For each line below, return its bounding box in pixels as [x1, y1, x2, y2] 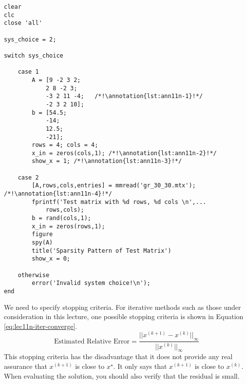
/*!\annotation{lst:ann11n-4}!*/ [4, 190, 112, 198]
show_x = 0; [32, 255, 71, 263]
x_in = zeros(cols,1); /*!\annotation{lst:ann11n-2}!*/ [32, 149, 217, 157]
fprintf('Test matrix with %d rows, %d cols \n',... [32, 198, 207, 205]
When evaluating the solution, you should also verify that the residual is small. [4, 370, 240, 381]
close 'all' [4, 20, 42, 27]
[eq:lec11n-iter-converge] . [4, 321, 77, 331]
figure [32, 231, 53, 238]
